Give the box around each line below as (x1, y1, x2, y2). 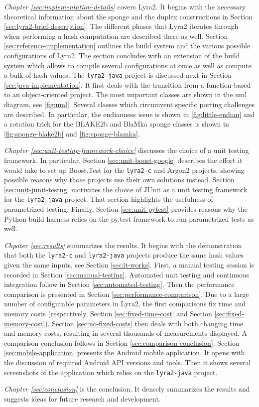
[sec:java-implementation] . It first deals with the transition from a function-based (4, 79, 251, 90)
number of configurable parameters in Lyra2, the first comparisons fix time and (4, 298, 246, 309)
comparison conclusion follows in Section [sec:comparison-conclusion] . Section (4, 337, 240, 348)
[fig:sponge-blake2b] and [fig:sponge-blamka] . (4, 128, 140, 138)
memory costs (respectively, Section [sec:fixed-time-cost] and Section (4, 308, 212, 319)
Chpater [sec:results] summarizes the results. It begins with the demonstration (4, 240, 242, 250)
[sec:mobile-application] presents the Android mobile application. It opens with (4, 347, 245, 358)
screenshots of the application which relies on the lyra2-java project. (4, 367, 218, 377)
